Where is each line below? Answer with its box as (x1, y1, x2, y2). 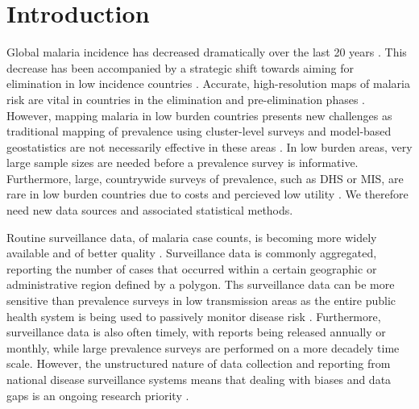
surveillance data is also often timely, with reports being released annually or (6, 323, 386, 340)
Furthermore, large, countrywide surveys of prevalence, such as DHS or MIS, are (6, 169, 404, 186)
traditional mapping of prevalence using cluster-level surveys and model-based (6, 123, 392, 140)
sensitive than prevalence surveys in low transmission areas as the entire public (6, 292, 396, 309)
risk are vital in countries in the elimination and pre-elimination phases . (6, 90, 366, 107)
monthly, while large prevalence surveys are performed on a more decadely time (6, 339, 400, 356)
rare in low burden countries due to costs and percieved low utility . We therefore (6, 186, 409, 202)
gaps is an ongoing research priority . (6, 386, 189, 403)
